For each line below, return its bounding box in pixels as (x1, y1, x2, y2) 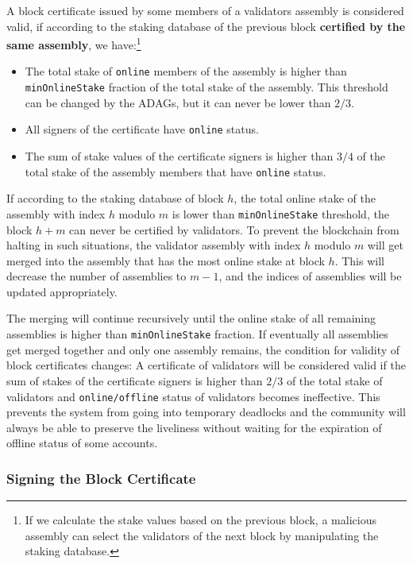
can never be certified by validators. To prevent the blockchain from (69, 221, 399, 238)
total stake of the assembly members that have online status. (25, 163, 326, 180)
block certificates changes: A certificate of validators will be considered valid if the (6, 357, 406, 373)
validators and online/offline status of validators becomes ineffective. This (6, 388, 380, 404)
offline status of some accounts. (6, 435, 158, 451)
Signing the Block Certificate (6, 468, 196, 488)
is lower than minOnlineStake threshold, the (172, 205, 389, 222)
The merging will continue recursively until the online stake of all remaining (6, 310, 376, 326)
